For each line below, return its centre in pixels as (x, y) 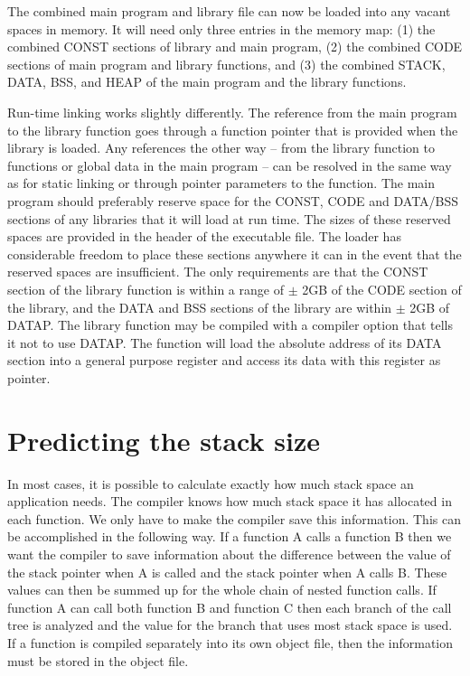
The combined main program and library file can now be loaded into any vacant (229, 11)
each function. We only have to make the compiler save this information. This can (234, 518)
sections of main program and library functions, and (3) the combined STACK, (226, 64)
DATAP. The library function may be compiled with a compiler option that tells (230, 325)
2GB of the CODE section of (382, 289)
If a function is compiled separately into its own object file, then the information (230, 642)
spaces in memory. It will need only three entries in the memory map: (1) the (221, 28)
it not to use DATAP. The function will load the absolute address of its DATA (225, 342)
